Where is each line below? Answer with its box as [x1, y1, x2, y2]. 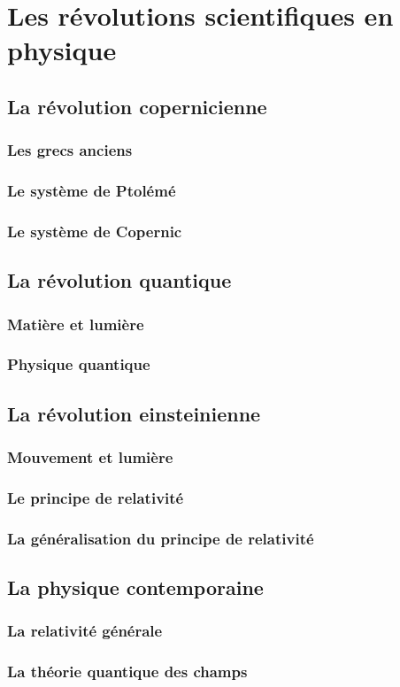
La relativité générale [7, 620, 163, 642]
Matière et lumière [7, 313, 144, 335]
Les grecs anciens [7, 139, 133, 161]
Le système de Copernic [7, 220, 182, 242]
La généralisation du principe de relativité [7, 527, 314, 549]
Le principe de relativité [7, 486, 184, 508]
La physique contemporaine [7, 574, 264, 601]
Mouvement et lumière [7, 446, 173, 468]
